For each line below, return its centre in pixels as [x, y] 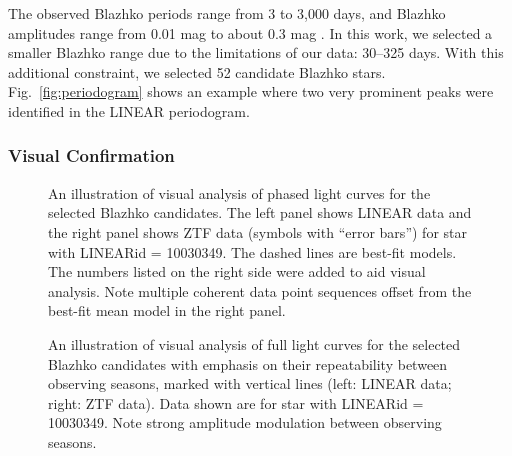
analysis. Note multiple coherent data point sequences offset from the [260, 290]
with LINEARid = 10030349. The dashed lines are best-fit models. [252, 251]
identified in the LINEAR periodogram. [129, 110]
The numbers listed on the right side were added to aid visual [237, 271]
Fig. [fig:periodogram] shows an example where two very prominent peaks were [251, 91]
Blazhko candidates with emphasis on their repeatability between [248, 363]
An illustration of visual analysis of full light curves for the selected [254, 343]
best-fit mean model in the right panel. [167, 310]
